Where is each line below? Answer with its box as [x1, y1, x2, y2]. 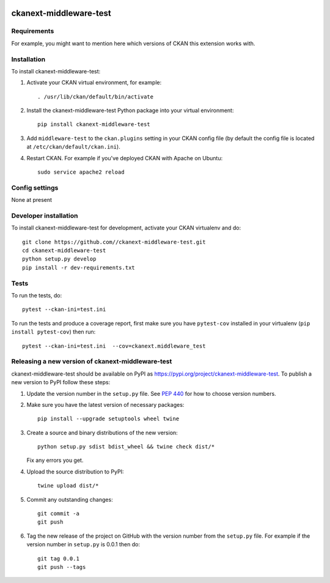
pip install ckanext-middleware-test [37, 121, 151, 128]
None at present [11, 196, 52, 204]
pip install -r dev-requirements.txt [22, 264, 136, 271]
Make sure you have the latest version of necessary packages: [26, 401, 185, 408]
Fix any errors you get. [26, 456, 84, 464]
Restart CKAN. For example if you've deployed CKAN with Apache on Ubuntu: [26, 154, 223, 162]
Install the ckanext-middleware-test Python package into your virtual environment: [26, 107, 234, 114]
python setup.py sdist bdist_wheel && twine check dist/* [37, 444, 215, 450]
